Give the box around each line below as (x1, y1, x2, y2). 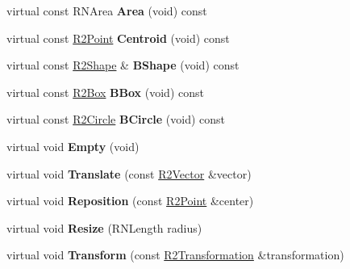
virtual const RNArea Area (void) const (6, 2, 207, 19)
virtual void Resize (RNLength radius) (6, 219, 202, 236)
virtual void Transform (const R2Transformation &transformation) (6, 246, 344, 263)
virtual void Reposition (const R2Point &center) (6, 192, 254, 209)
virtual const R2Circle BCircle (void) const (6, 111, 226, 128)
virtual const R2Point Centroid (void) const (6, 29, 230, 46)
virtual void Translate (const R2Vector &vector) (6, 165, 252, 182)
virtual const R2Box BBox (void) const (6, 83, 204, 100)
